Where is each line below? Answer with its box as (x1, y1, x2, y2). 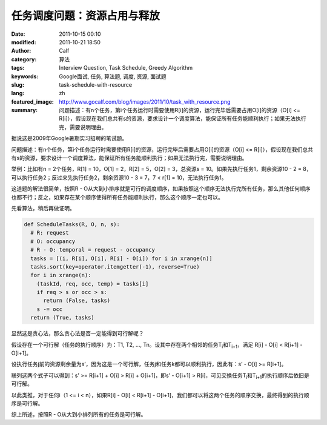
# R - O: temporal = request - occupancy (30, 246, 156, 253)
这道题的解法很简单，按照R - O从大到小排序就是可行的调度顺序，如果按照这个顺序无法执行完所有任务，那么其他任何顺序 (11, 185, 311, 192)
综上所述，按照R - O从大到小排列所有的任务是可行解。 (11, 411, 147, 418)
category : (11, 55, 37, 63)
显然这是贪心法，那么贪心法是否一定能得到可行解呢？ (11, 330, 144, 337)
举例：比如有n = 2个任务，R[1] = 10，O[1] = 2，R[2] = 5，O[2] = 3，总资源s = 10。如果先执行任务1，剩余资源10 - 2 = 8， (11, 166, 312, 173)
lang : (11, 90, 25, 97)
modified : (11, 38, 36, 45)
